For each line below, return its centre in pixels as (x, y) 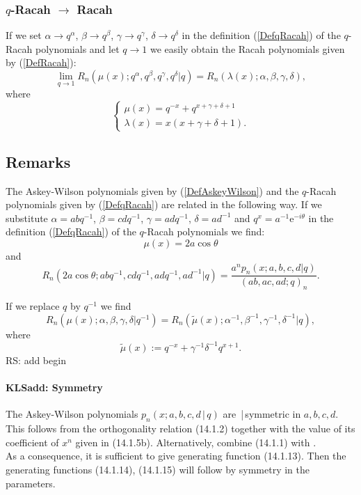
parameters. (31, 483)
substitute (27, 218)
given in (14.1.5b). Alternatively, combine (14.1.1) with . (196, 442)
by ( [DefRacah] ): (41, 62)
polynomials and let (77, 48)
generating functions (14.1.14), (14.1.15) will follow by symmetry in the (158, 469)
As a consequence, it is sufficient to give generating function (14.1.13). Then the (176, 456)
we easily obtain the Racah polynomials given (247, 48)
